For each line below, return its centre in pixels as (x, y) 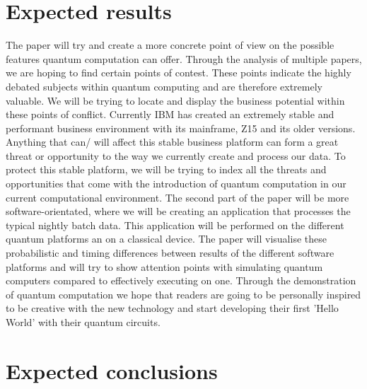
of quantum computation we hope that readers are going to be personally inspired (183, 294)
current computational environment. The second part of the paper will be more (177, 197)
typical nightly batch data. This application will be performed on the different (175, 225)
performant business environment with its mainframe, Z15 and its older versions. (181, 128)
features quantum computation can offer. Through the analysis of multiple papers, (184, 58)
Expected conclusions (112, 370)
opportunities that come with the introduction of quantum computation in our (176, 184)
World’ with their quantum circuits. (83, 322)
